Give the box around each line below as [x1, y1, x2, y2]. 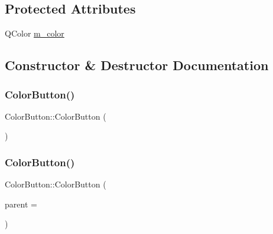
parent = [5, 197, 37, 210]
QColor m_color [5, 27, 64, 39]
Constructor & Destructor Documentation [5, 56, 269, 74]
